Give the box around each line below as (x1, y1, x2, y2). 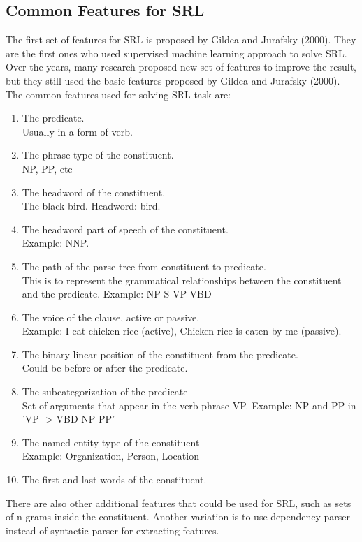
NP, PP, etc (22, 161, 73, 175)
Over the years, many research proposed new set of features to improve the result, (6, 59, 356, 74)
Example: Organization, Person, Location (22, 448, 199, 463)
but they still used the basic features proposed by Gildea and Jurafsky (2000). (6, 73, 340, 87)
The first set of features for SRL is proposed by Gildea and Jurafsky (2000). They (6, 32, 356, 47)
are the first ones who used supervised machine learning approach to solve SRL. (6, 45, 347, 60)
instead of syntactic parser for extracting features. (6, 522, 219, 537)
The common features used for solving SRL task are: (6, 87, 231, 101)
